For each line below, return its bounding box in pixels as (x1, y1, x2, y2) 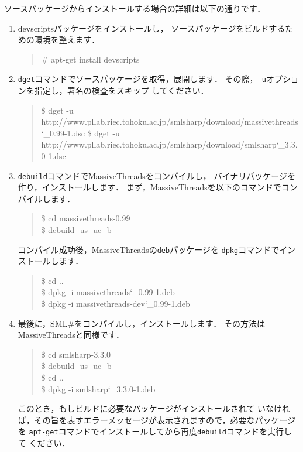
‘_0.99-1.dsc (41, 126, 85, 139)
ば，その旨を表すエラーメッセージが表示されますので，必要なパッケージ (18, 413, 296, 426)
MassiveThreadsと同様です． (18, 328, 125, 341)
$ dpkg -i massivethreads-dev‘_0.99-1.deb (41, 297, 190, 310)
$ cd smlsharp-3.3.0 (41, 348, 111, 360)
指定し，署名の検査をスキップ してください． (34, 84, 209, 97)
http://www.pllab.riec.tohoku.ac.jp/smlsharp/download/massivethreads (41, 115, 298, 128)
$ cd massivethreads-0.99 (41, 212, 130, 224)
